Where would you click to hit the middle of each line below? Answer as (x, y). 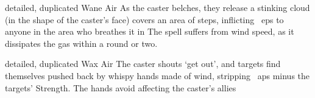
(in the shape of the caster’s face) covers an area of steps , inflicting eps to (144, 19)
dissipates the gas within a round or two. (81, 43)
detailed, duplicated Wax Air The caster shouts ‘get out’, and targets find (143, 64)
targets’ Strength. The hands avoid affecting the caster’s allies (121, 87)
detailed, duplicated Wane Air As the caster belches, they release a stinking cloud (157, 7)
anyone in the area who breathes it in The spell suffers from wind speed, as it (150, 31)
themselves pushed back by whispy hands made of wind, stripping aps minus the (157, 75)
